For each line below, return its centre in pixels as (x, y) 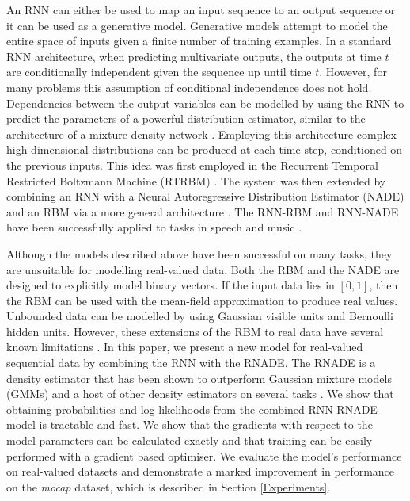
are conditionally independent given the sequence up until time (159, 72)
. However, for (353, 72)
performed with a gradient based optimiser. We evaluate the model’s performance (204, 455)
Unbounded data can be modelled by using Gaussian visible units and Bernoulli (200, 316)
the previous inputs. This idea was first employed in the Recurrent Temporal (192, 164)
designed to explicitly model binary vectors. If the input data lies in (171, 285)
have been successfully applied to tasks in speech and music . (154, 227)
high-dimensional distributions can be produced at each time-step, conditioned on (205, 149)
